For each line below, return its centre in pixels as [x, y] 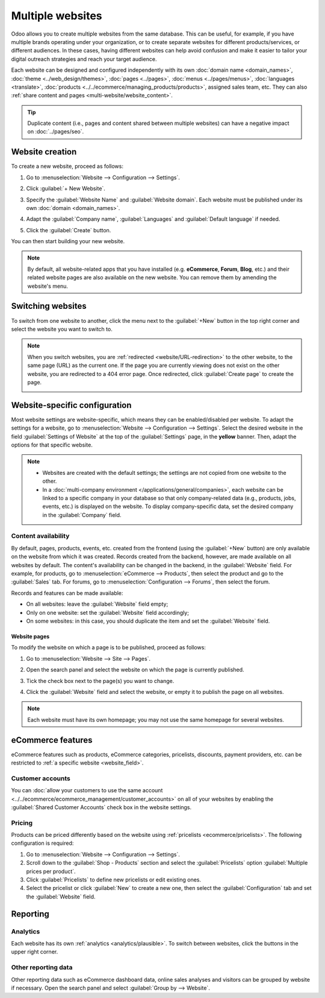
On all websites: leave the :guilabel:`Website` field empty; [97, 604]
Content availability [40, 536]
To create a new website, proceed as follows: [67, 167]
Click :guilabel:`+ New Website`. [66, 189]
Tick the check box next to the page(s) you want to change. [100, 681]
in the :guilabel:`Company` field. [82, 515]
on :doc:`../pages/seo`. [56, 132]
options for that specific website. [52, 445]
